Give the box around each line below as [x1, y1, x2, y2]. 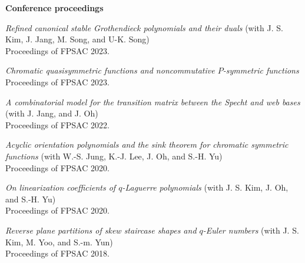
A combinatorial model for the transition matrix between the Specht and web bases [5, 95, 300, 108]
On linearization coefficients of [5, 181, 116, 194]
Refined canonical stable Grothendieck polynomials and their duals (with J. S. [5, 21, 283, 34]
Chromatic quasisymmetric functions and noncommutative [5, 64, 215, 76]
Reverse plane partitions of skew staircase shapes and [5, 224, 197, 236]
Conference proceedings [5, 2, 104, 14]
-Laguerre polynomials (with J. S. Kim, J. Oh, [122, 181, 289, 194]
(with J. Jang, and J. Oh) [5, 107, 98, 119]
